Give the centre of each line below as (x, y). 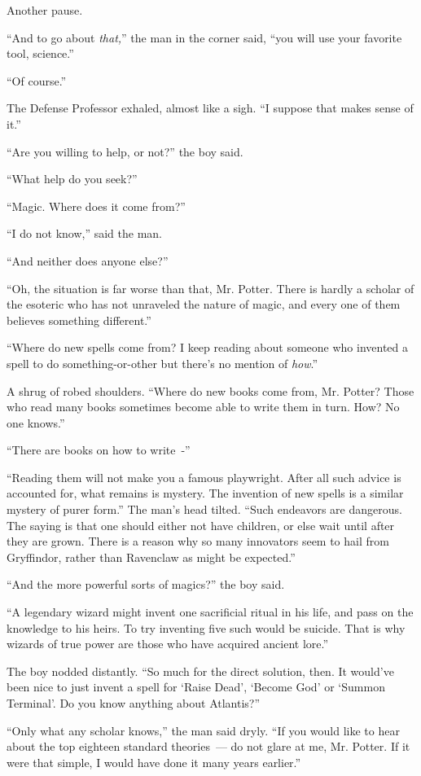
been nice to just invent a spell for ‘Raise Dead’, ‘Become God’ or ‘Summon (196, 687)
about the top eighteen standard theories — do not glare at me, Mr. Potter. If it (208, 746)
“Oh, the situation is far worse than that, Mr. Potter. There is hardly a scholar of (210, 288)
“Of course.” (37, 80)
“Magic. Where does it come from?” (96, 206)
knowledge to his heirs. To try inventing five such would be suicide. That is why (206, 627)
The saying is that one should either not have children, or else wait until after (201, 525)
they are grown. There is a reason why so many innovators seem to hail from (198, 541)
